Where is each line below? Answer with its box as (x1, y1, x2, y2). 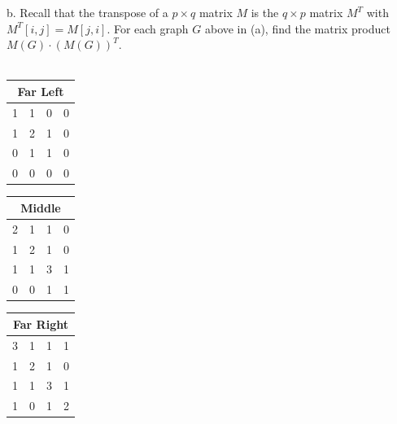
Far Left (17, 82, 64, 99)
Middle (20, 199, 61, 216)
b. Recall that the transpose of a (7, 4, 168, 20)
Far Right (13, 315, 68, 332)
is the (251, 4, 279, 20)
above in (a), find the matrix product (204, 20, 390, 37)
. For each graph (107, 20, 189, 37)
